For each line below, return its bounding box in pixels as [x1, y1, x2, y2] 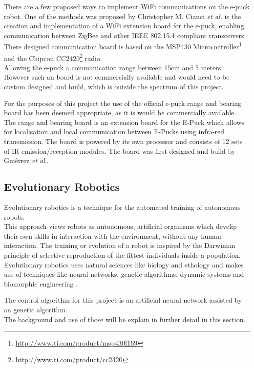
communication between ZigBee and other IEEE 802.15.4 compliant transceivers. [4, 30, 246, 40]
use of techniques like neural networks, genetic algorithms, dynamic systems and [4, 269, 244, 279]
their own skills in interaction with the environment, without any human [4, 230, 221, 241]
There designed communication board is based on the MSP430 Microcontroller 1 [4, 40, 242, 52]
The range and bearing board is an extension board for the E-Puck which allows [4, 117, 245, 127]
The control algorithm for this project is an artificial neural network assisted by [4, 295, 242, 305]
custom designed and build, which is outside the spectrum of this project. [4, 82, 224, 92]
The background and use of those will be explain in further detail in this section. [4, 314, 246, 324]
